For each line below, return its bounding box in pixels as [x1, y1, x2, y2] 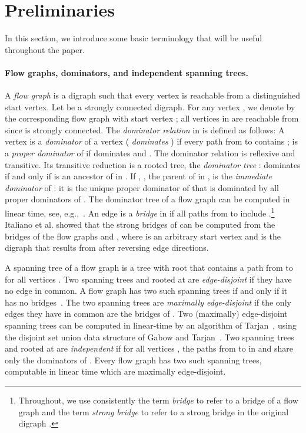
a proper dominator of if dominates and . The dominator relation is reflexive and [5, 147, 295, 159]
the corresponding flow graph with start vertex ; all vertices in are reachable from [5, 112, 299, 124]
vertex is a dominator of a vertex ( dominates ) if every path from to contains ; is [5, 135, 298, 147]
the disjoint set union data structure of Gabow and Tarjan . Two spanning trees [5, 330, 294, 343]
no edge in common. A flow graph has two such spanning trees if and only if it [5, 284, 288, 297]
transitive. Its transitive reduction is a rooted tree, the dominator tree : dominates [5, 158, 301, 170]
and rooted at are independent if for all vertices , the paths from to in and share [5, 342, 293, 355]
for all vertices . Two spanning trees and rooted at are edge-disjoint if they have [5, 273, 292, 285]
